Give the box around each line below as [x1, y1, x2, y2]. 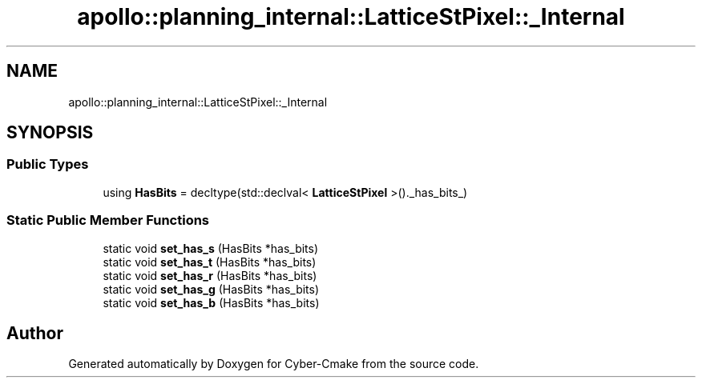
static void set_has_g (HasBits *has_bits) [103, 282, 320, 296]
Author [6, 322, 63, 343]
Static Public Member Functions [6, 212, 210, 229]
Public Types [6, 156, 89, 173]
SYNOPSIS [6, 122, 94, 143]
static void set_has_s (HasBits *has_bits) [103, 241, 319, 255]
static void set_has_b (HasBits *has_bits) [103, 295, 320, 310]
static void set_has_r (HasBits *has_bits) [103, 268, 317, 282]
